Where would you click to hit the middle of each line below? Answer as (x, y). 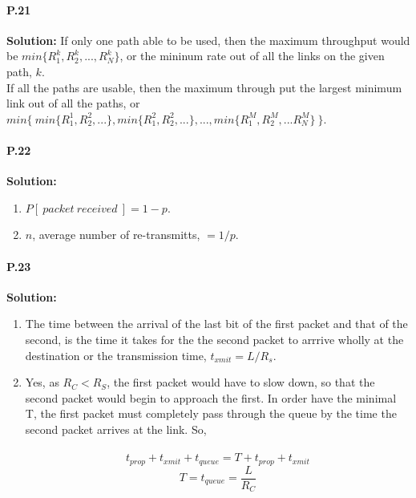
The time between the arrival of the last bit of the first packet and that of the (216, 324)
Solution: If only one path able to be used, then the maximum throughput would (208, 40)
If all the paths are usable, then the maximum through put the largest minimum (204, 87)
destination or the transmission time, (116, 355)
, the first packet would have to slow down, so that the (241, 382)
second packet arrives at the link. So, (116, 429)
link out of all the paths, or (73, 103)
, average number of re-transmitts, (116, 235)
